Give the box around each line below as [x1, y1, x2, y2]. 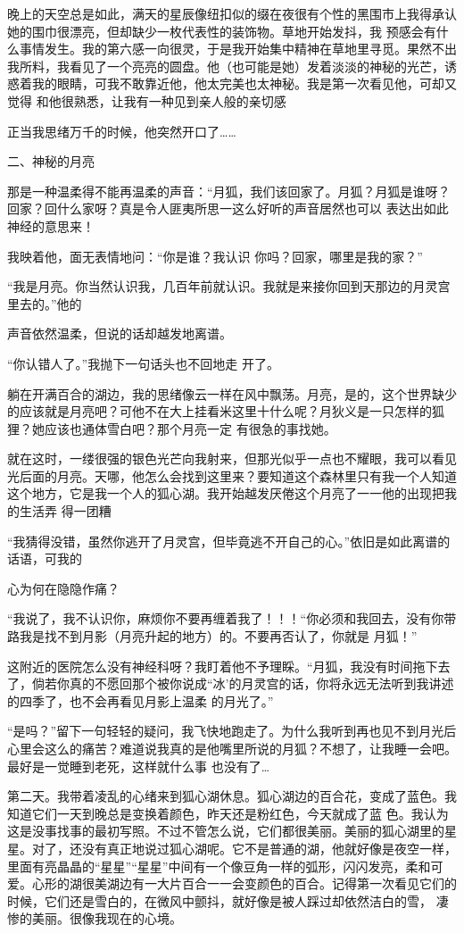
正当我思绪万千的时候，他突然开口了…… [7, 121, 236, 140]
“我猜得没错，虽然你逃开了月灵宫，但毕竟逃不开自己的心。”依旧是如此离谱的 [7, 531, 451, 550]
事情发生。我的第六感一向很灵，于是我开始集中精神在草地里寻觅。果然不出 [19, 39, 457, 58]
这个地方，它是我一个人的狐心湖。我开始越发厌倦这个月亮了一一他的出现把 [7, 484, 444, 503]
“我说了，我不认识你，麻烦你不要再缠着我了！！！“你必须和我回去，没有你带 [7, 609, 457, 628]
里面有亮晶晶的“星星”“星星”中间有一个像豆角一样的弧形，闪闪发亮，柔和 [7, 856, 431, 875]
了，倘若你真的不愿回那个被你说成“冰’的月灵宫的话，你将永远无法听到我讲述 [7, 674, 454, 693]
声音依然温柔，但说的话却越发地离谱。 [7, 324, 232, 343]
